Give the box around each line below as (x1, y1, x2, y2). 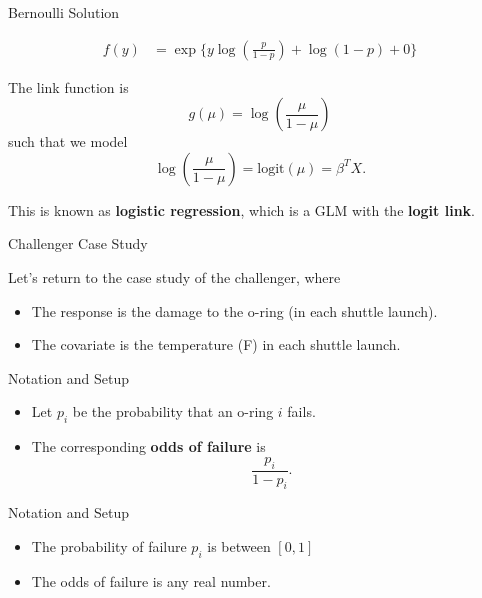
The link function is (8, 76, 129, 97)
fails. (287, 401, 316, 422)
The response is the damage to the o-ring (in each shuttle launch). (31, 300, 438, 321)
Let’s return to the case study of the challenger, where (8, 267, 341, 287)
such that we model (8, 131, 128, 152)
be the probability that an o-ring (72, 401, 274, 422)
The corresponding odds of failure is (31, 436, 266, 457)
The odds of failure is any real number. (31, 570, 271, 591)
